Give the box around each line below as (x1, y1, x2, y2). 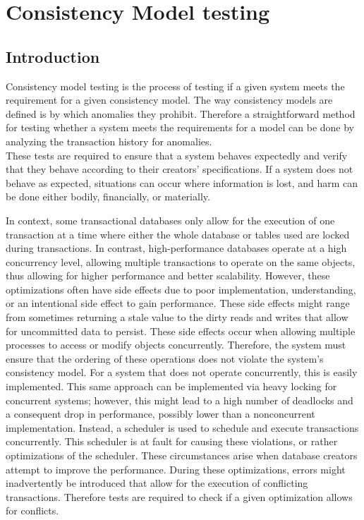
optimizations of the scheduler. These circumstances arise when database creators (6, 448, 358, 463)
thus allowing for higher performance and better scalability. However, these (6, 268, 330, 283)
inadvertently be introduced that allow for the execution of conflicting (6, 476, 308, 490)
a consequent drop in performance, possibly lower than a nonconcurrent (6, 406, 315, 421)
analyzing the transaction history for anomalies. (6, 133, 212, 148)
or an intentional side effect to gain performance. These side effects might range (6, 296, 350, 310)
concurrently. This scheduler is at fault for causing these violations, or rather (6, 434, 338, 449)
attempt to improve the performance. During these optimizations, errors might (6, 461, 346, 476)
